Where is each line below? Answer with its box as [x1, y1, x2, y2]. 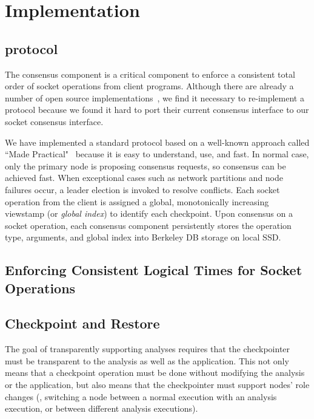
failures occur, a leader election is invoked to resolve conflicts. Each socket [5, 183, 280, 196]
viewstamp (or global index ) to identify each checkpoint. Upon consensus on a [5, 207, 293, 220]
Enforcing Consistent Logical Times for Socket [5, 261, 302, 279]
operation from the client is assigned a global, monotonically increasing [5, 195, 269, 208]
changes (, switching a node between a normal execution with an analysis [5, 390, 277, 403]
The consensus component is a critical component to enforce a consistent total [5, 67, 295, 80]
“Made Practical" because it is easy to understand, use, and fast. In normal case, [5, 148, 309, 160]
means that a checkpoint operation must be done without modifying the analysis [5, 366, 305, 379]
